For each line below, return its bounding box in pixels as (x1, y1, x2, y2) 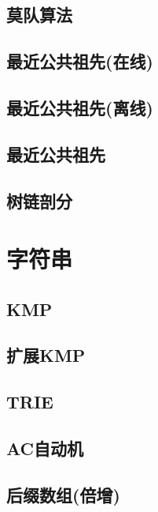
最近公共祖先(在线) (6, 49, 153, 73)
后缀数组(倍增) (6, 482, 120, 506)
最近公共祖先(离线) (6, 95, 153, 119)
